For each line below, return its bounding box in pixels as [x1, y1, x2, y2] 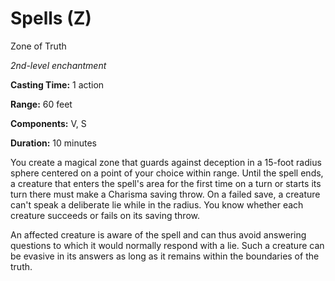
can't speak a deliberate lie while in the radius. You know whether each [10, 198, 304, 211]
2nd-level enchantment [10, 59, 107, 71]
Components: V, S [10, 117, 87, 129]
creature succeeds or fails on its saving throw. [10, 209, 200, 221]
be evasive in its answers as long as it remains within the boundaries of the [10, 250, 320, 262]
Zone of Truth [10, 40, 67, 52]
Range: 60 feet [10, 98, 73, 110]
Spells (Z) [10, 7, 92, 30]
